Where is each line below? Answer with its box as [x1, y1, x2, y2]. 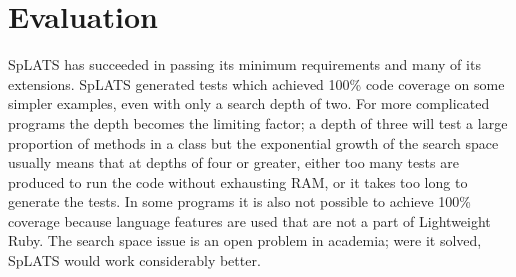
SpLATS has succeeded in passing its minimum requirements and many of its [8, 54, 481, 75]
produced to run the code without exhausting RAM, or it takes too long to [8, 171, 468, 192]
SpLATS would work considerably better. [8, 250, 261, 271]
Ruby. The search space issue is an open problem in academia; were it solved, [8, 230, 482, 251]
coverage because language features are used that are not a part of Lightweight [8, 210, 491, 231]
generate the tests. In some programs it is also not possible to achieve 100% [8, 191, 472, 212]
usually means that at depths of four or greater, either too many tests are [8, 152, 459, 173]
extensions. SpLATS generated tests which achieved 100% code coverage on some [8, 73, 505, 94]
